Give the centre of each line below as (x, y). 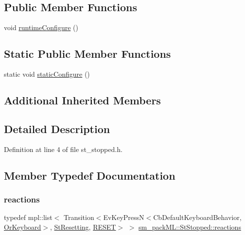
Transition (79, 217)
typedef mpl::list (28, 217)
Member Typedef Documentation (90, 175)
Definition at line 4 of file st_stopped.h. (63, 149)
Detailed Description (57, 128)
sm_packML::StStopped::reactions (190, 227)
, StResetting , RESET (83, 227)
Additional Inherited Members (82, 100)
